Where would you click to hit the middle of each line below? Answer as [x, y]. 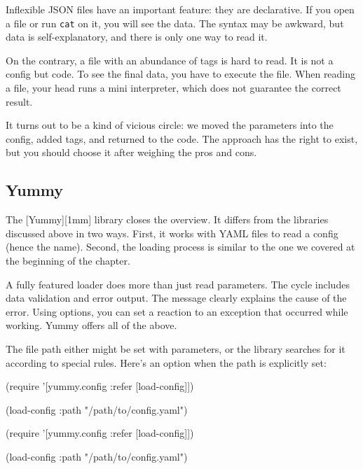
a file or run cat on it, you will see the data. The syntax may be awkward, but [175, 23]
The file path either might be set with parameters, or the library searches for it [176, 348]
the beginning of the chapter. [68, 260]
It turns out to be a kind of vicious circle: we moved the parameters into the [170, 125]
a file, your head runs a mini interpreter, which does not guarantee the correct [173, 88]
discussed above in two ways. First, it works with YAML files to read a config [172, 233]
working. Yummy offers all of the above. [91, 325]
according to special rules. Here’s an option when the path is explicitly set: [166, 362]
